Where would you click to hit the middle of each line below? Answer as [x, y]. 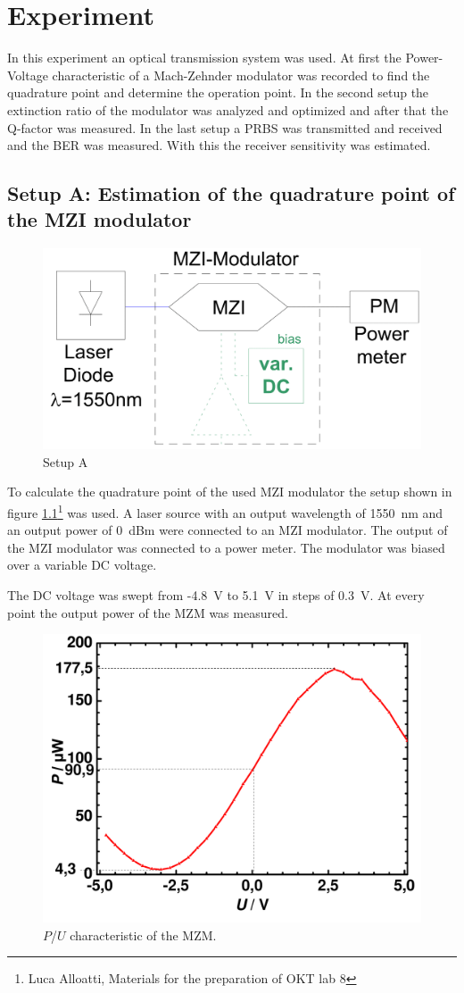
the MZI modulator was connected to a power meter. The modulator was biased [226, 547]
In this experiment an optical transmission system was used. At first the [204, 58]
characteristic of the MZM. [143, 935]
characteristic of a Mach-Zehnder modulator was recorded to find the [241, 75]
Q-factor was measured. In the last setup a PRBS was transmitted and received [225, 127]
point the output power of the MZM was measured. [148, 612]
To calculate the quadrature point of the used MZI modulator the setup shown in [230, 492]
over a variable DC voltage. [82, 565]
